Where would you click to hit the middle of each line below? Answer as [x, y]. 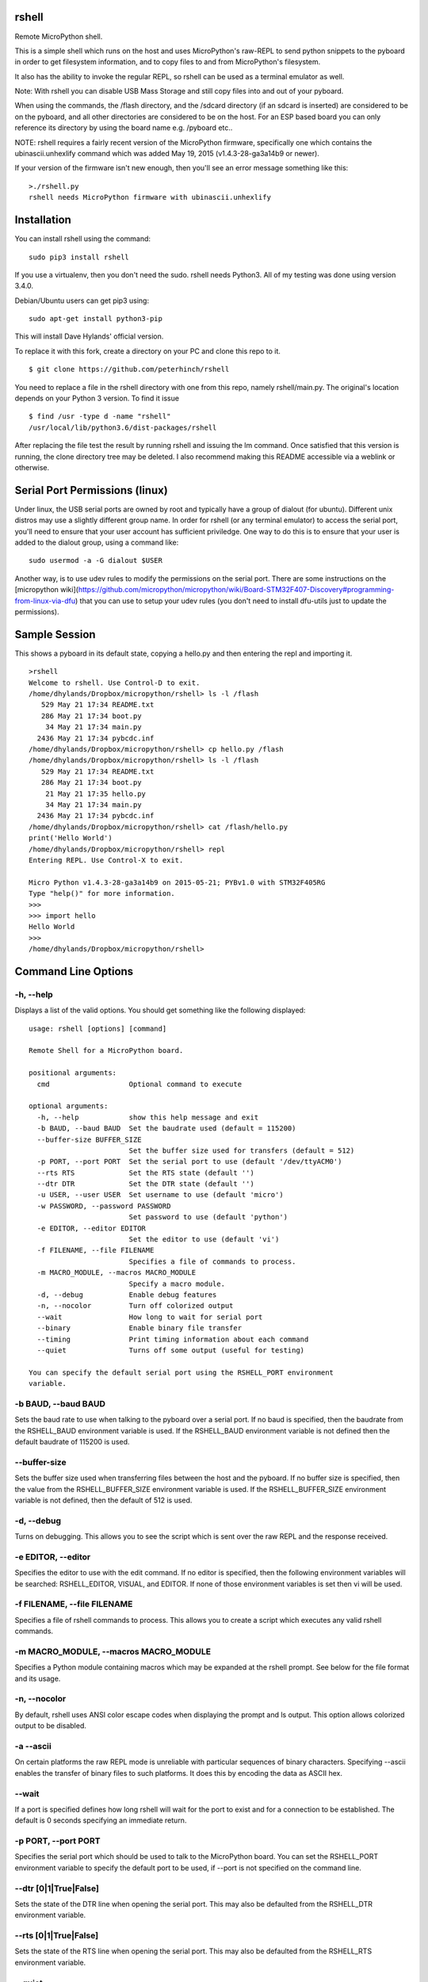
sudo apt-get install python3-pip [96, 319]
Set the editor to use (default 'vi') [204, 1240]
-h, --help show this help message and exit [148, 1117]
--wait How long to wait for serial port [150, 1317]
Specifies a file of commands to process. [212, 1261]
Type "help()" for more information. [102, 893]
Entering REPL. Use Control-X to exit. [106, 860]
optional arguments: [69, 1106]
